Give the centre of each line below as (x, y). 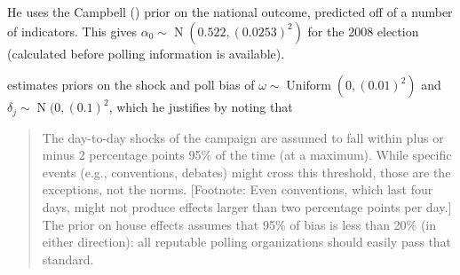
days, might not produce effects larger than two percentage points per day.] (247, 207)
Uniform (309, 86)
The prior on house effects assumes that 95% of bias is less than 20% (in (239, 224)
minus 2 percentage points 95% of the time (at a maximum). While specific (247, 155)
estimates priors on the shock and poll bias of (131, 85)
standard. (68, 259)
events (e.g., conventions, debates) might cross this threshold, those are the (246, 172)
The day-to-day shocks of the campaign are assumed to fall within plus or (243, 137)
